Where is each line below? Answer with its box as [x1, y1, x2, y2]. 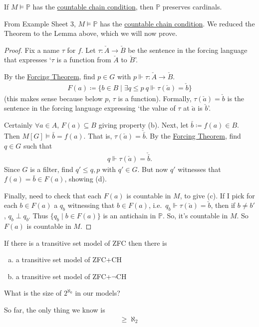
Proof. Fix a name [4, 44, 59, 55]
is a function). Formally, [118, 93, 192, 103]
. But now [137, 163, 168, 174]
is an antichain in [103, 210, 156, 221]
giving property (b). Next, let [98, 120, 189, 130]
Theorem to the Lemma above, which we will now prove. [4, 28, 178, 38]
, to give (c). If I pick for [180, 190, 255, 200]
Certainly [4, 120, 33, 130]
